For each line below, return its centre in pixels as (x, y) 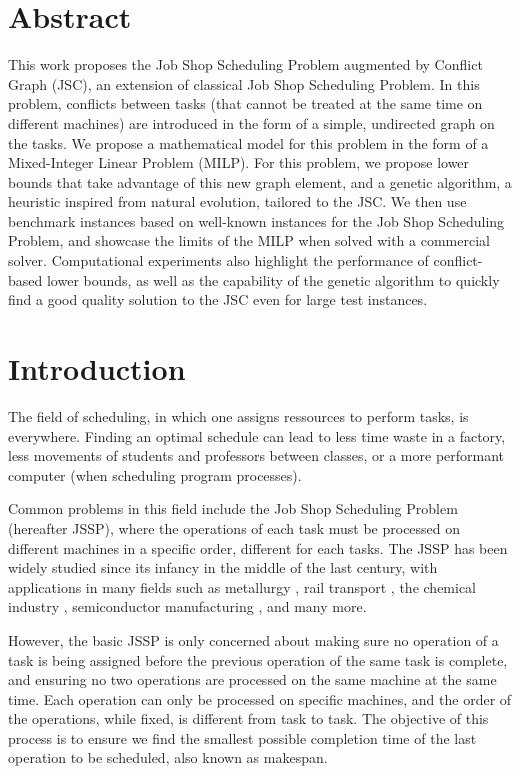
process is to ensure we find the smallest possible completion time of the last (242, 737)
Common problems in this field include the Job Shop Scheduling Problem (233, 508)
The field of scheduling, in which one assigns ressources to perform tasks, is (238, 415)
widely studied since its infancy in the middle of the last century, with (223, 567)
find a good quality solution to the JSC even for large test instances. (218, 299)
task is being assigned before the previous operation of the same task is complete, (258, 659)
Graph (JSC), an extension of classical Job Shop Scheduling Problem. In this (244, 83)
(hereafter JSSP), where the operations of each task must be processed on (234, 527)
